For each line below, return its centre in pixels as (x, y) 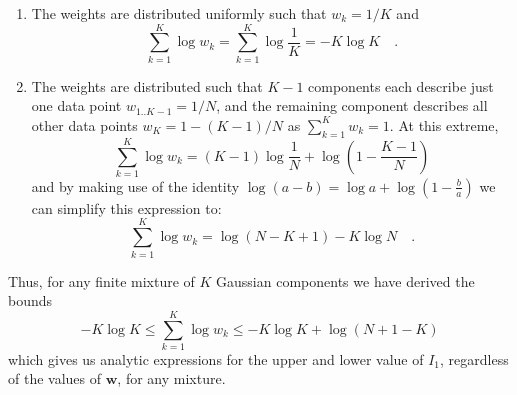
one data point (76, 105)
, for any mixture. (171, 378)
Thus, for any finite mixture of (101, 280)
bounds (30, 300)
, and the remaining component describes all (352, 105)
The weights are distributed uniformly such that (179, 13)
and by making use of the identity (135, 185)
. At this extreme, (444, 124)
